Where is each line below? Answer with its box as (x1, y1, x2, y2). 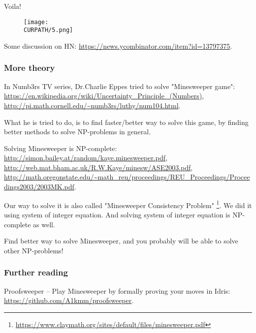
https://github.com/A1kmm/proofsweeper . (4, 295, 134, 305)
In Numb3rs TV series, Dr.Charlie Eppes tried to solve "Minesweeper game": (4, 81, 235, 91)
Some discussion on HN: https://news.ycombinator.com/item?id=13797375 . (4, 40, 232, 51)
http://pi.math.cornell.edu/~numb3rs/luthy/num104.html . (4, 100, 181, 110)
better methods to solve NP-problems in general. (4, 126, 151, 137)
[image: (24, 18, 49, 26)
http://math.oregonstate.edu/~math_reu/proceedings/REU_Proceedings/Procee (4, 172, 250, 182)
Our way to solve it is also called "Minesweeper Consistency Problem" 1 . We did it (4, 198, 252, 210)
